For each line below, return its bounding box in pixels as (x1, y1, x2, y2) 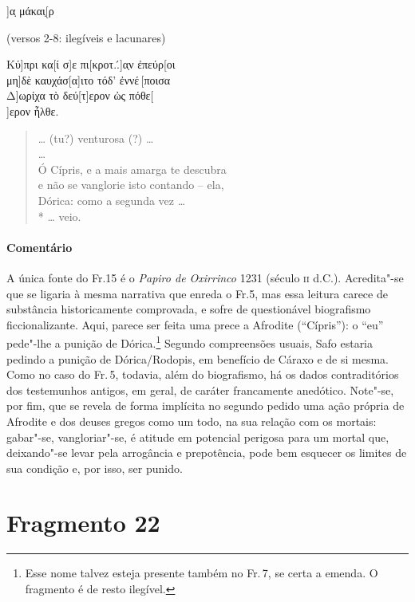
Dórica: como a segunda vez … (38, 191, 186, 208)
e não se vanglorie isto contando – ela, (38, 176, 224, 193)
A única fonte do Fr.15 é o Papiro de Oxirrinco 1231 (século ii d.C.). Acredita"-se (6, 269, 404, 285)
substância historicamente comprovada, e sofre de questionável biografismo (6, 301, 371, 317)
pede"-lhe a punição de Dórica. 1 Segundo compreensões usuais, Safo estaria (6, 332, 373, 351)
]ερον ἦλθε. (6, 102, 59, 119)
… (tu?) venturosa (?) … (38, 129, 154, 146)
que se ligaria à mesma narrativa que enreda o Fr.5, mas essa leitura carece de (6, 285, 388, 301)
